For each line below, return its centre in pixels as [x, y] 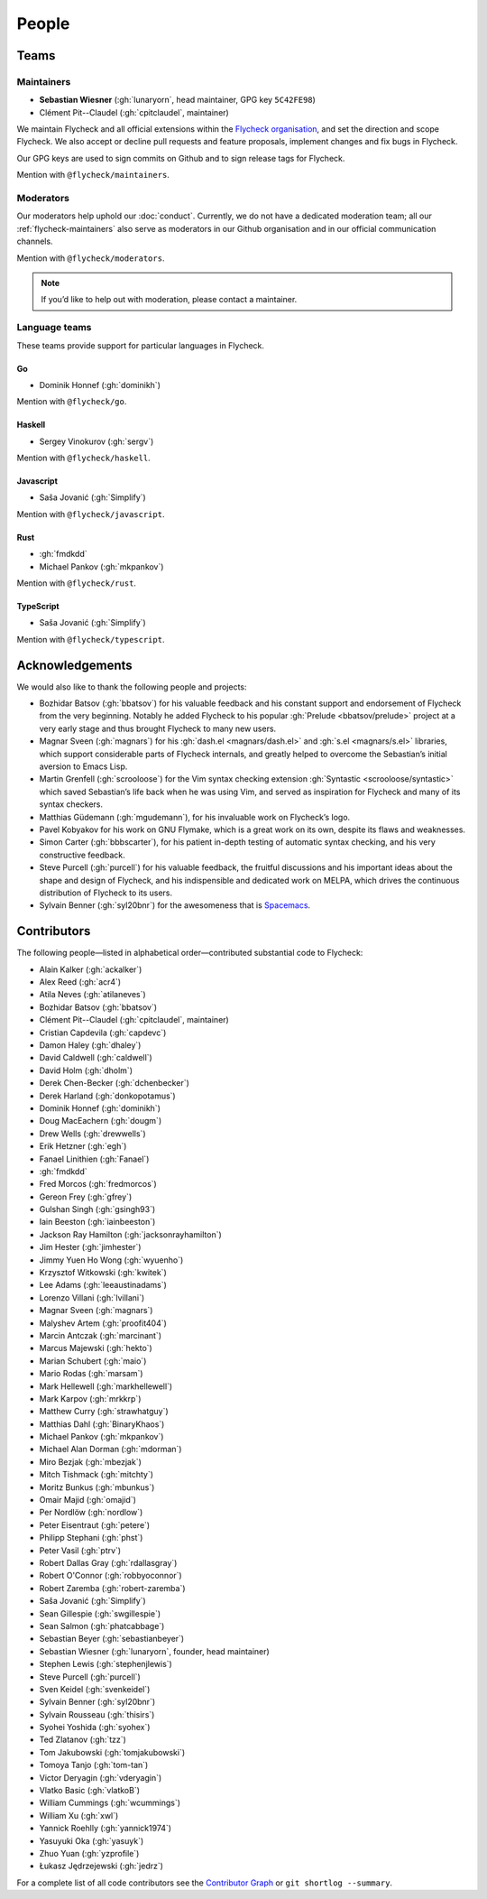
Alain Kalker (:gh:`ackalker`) [91, 969]
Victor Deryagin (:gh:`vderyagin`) [101, 1777]
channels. [35, 241]
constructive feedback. [82, 855]
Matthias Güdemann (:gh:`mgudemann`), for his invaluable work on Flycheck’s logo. [195, 817]
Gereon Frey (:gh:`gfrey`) [86, 1197]
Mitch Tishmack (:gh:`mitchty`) [96, 1475]
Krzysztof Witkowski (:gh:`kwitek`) [103, 1273]
